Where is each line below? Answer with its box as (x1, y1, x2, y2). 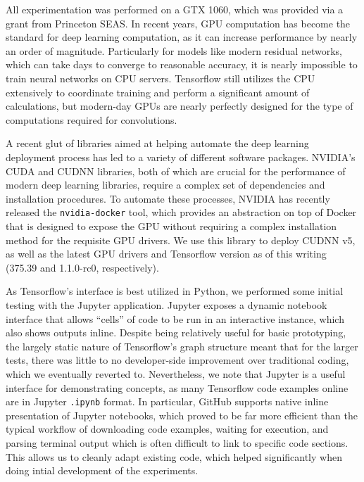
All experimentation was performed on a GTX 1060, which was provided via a (6, 2, 344, 16)
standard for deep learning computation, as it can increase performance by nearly (6, 30, 358, 44)
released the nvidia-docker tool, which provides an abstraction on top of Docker (6, 205, 357, 220)
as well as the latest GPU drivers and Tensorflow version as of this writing (6, 246, 327, 261)
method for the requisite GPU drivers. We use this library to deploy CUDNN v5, (6, 232, 356, 247)
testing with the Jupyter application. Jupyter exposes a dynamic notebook (6, 297, 327, 312)
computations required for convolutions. (6, 112, 177, 127)
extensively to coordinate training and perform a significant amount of (6, 84, 310, 99)
